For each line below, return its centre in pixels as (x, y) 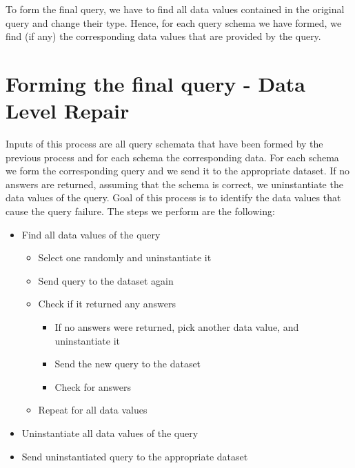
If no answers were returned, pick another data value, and (177, 327)
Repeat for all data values (93, 410)
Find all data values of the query (91, 234)
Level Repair (68, 111)
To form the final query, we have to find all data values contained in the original (175, 9)
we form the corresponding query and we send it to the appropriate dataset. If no (178, 171)
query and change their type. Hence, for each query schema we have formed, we (174, 22)
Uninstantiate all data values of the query (110, 433)
